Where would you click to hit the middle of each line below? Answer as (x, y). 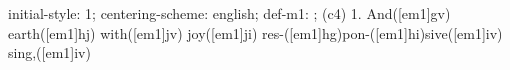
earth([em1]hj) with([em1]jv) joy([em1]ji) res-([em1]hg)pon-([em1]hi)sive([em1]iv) (255, 32)
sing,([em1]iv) (49, 52)
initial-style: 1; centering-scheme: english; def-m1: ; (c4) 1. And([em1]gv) (229, 13)
